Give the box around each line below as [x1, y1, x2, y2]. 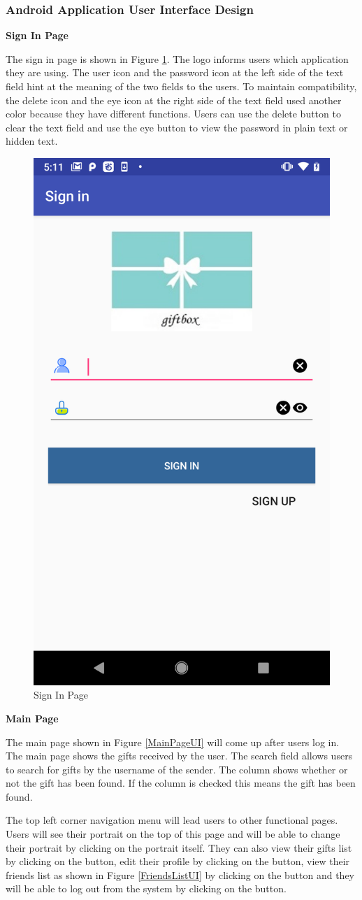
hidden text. [6, 134, 58, 148]
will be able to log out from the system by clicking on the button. [6, 881, 287, 896]
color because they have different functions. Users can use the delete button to [6, 106, 341, 121]
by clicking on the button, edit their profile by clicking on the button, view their [6, 854, 350, 869]
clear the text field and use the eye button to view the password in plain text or [6, 120, 348, 134]
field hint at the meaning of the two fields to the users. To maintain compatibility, [6, 79, 357, 93]
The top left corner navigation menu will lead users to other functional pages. [6, 813, 338, 827]
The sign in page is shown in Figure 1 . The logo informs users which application [6, 51, 349, 66]
